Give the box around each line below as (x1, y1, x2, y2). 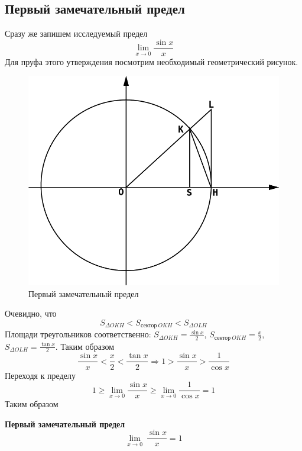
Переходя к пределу (5, 369, 76, 381)
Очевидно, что (5, 307, 57, 320)
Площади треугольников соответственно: (5, 328, 151, 340)
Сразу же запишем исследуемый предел (5, 27, 148, 40)
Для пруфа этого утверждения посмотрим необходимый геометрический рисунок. (5, 55, 298, 67)
